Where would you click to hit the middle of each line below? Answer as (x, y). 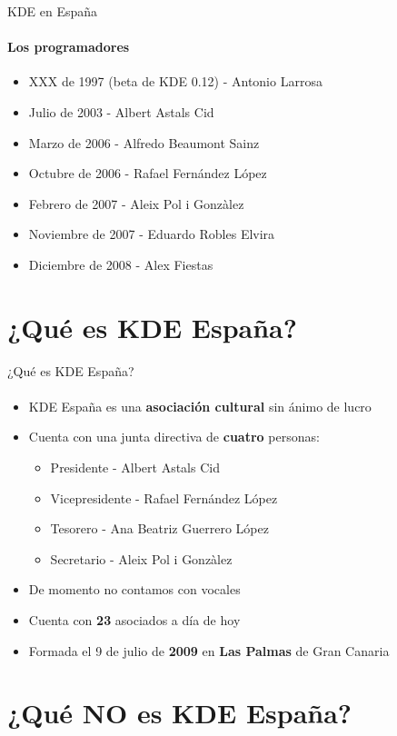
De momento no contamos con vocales (134, 589)
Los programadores (69, 47)
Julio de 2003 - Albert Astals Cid (121, 111)
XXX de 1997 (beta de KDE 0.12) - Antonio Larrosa (175, 81)
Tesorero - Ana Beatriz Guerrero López (159, 528)
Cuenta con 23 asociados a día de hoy (134, 620)
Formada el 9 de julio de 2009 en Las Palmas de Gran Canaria (209, 650)
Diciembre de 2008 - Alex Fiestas (121, 264)
